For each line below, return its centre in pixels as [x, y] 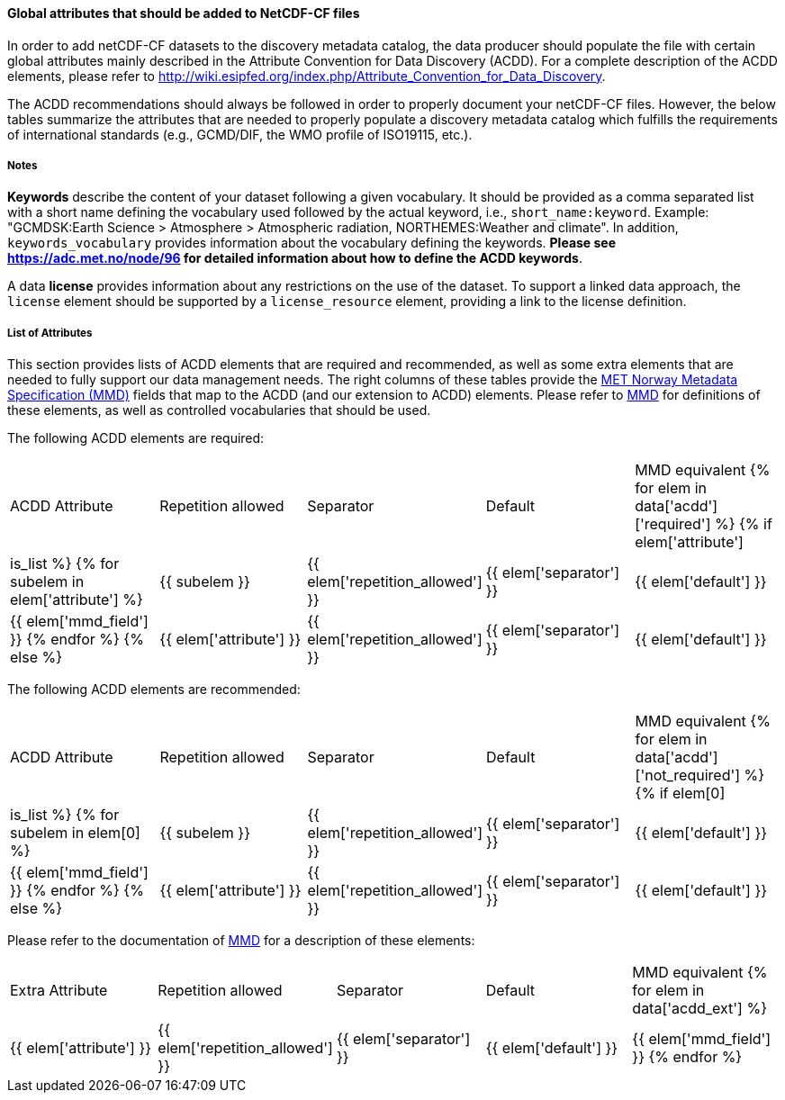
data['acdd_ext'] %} [699, 1009]
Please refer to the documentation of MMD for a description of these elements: [241, 941]
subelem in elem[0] [75, 833]
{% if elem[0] [680, 793]
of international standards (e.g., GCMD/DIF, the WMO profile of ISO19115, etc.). [240, 134]
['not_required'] [688, 775]
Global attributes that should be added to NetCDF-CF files [184, 13]
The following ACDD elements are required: [136, 438]
